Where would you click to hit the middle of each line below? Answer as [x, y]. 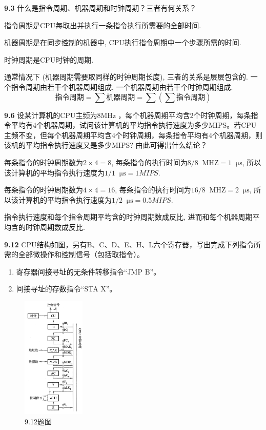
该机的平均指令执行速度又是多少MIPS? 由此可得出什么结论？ [106, 145]
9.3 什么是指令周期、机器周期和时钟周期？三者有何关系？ [100, 8]
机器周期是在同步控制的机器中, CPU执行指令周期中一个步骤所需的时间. [123, 42]
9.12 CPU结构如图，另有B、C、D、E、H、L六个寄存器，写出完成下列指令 [129, 244]
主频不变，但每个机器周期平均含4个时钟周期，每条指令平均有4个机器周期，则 [133, 135]
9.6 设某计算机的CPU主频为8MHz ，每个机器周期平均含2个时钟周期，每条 [128, 115]
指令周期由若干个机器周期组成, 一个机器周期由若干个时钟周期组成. [122, 86]
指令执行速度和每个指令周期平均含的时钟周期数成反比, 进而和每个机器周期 [128, 217]
